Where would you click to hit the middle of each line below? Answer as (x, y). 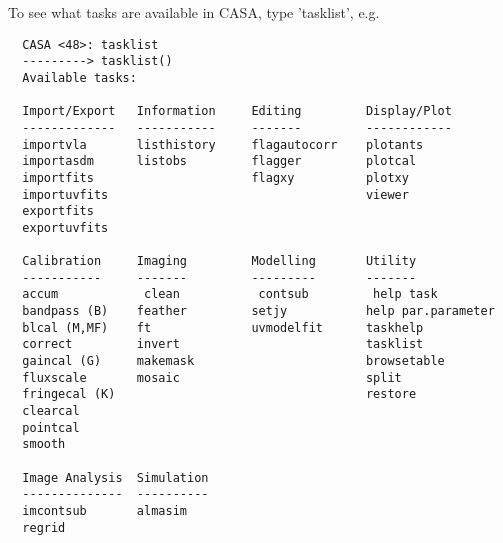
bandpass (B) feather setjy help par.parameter (258, 311)
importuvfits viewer (215, 194)
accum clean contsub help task (230, 294)
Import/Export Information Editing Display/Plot (237, 111)
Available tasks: (79, 77)
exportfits (58, 211)
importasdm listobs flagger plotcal (219, 161)
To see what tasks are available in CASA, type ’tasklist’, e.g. (194, 12)
